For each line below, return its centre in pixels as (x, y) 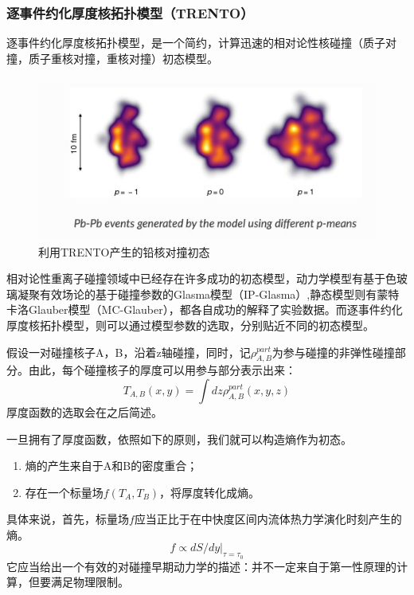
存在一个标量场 (64, 492)
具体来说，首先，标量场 (68, 519)
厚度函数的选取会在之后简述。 (84, 411)
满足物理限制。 (90, 582)
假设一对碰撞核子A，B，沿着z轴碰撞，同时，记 (129, 352)
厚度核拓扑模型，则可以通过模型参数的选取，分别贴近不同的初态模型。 (190, 325)
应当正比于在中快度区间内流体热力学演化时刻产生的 (268, 519)
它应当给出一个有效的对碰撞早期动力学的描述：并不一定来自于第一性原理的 (201, 566)
